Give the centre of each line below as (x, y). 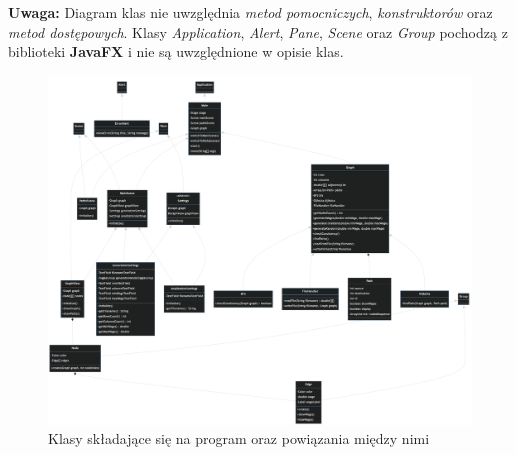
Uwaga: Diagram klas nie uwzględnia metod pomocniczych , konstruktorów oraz (250, 12)
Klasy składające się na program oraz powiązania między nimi (239, 438)
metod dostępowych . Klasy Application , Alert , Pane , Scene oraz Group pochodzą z (258, 31)
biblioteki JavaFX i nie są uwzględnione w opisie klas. (176, 51)
